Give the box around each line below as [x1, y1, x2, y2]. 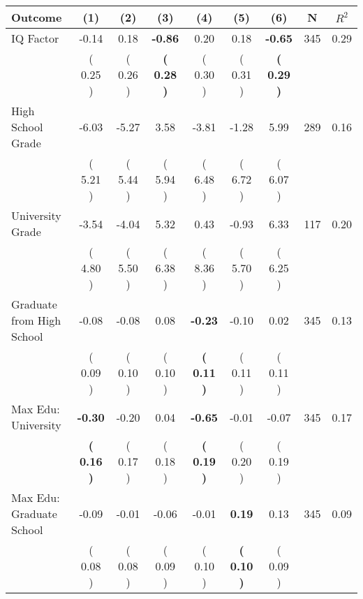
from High [11, 312, 61, 328]
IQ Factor [11, 30, 59, 46]
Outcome [11, 9, 62, 25]
